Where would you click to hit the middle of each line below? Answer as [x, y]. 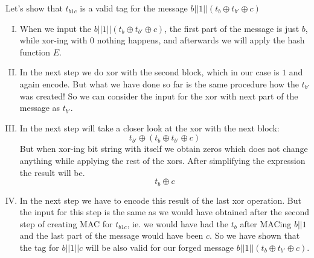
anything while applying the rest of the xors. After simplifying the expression [162, 160]
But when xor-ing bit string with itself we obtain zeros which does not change [164, 149]
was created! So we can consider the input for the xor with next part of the [159, 96]
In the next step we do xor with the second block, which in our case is [149, 72]
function [35, 52]
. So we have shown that [255, 235]
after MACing [266, 223]
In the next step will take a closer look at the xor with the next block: [149, 127]
